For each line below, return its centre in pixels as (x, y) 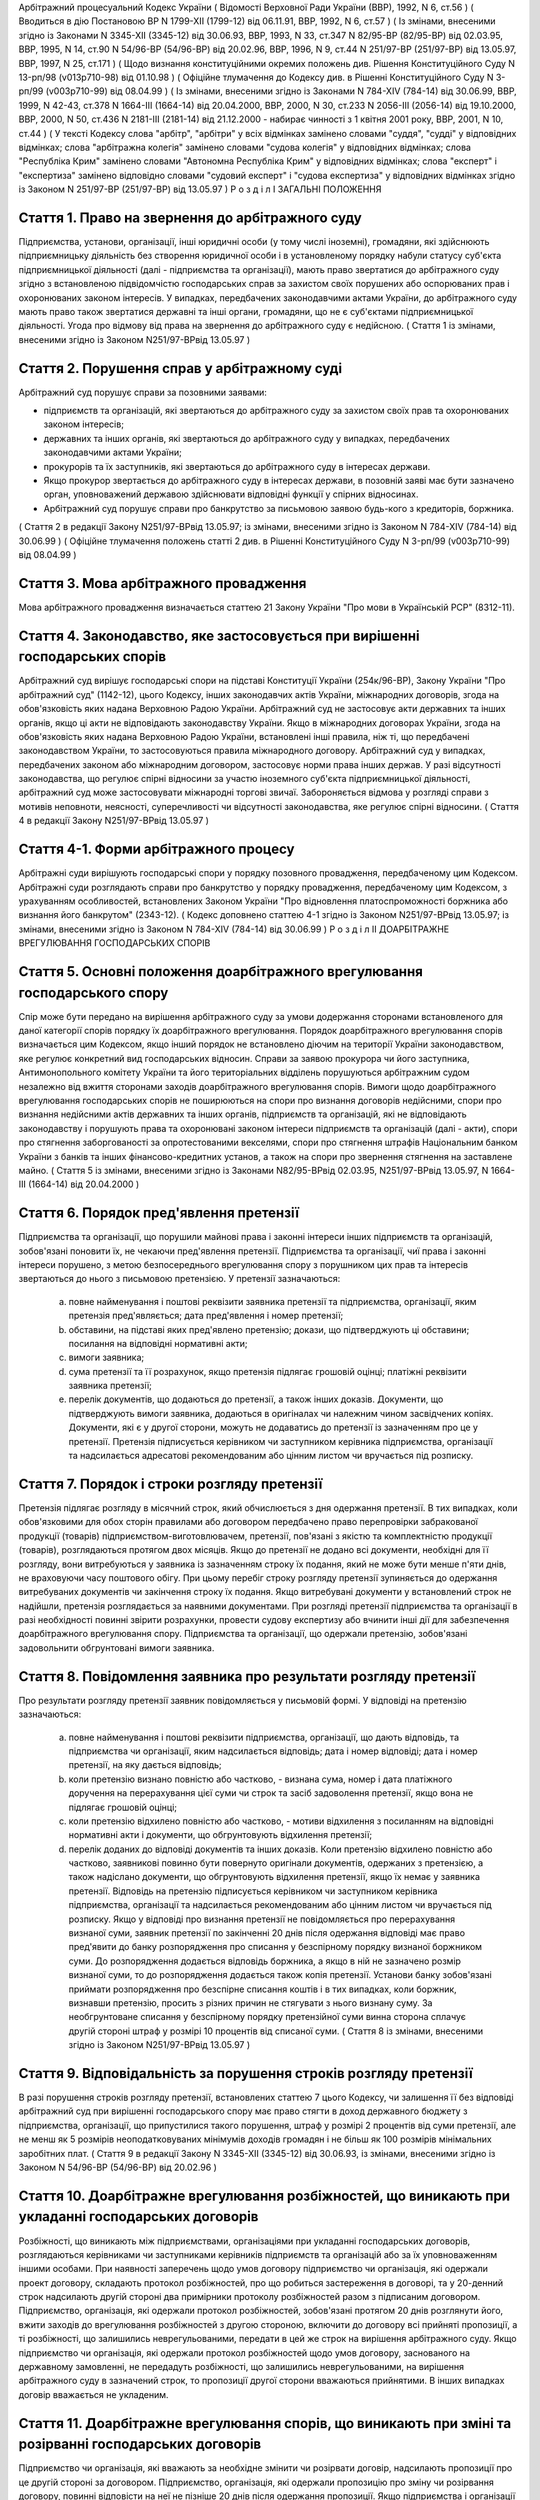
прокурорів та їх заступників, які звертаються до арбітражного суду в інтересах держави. (237, 466)
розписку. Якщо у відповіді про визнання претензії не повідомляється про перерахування (262, 1919)
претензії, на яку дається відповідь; (145, 1765)
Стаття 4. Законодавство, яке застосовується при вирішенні (219, 635)
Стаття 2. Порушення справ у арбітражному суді (180, 368)
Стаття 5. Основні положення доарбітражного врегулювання (221, 971)
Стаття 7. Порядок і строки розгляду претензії (170, 1483)
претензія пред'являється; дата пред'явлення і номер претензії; (206, 1316)
